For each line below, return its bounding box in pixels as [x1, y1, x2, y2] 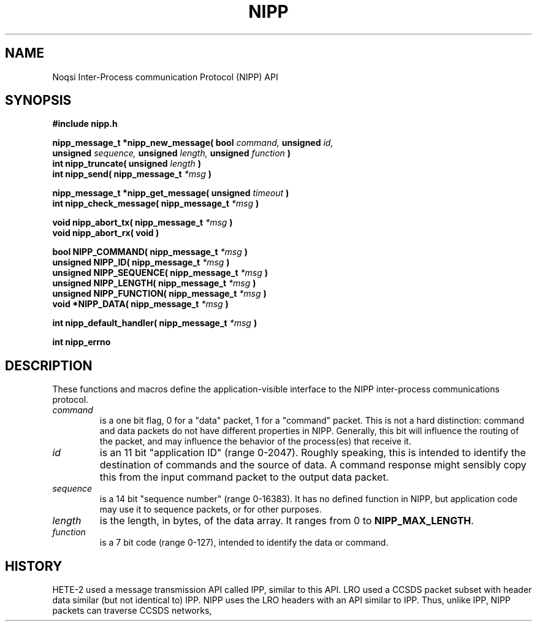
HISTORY [5, 558, 63, 574]
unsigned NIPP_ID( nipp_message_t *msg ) [52, 257, 230, 268]
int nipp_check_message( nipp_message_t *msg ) [52, 198, 259, 209]
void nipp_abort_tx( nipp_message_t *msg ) [52, 217, 233, 228]
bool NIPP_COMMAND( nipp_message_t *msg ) [52, 246, 248, 258]
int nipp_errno [52, 337, 111, 348]
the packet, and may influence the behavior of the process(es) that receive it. [99, 436, 411, 447]
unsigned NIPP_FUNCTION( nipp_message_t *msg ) [52, 288, 267, 299]
